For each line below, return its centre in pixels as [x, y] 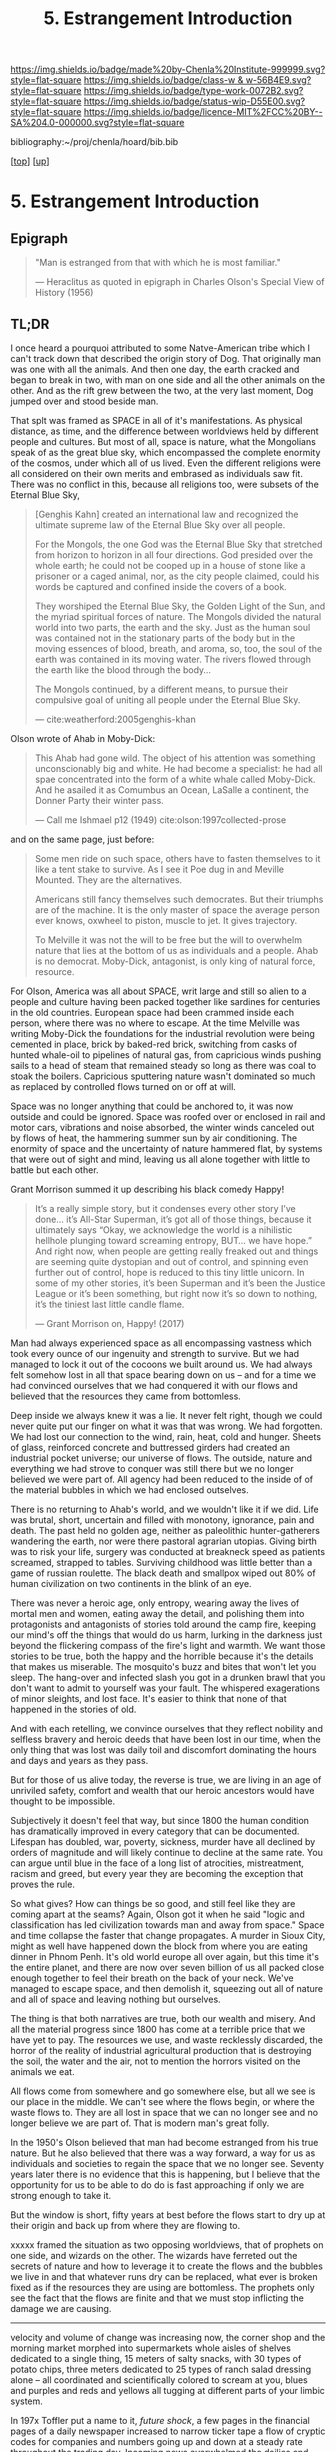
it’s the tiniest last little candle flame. [109, 1304]
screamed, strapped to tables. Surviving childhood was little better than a [161, 1562]
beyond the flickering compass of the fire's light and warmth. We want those [168, 1645]
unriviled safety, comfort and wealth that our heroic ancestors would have [162, 1790]
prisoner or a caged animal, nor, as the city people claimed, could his [177, 576]
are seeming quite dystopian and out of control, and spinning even [171, 1261]
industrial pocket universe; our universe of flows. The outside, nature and [161, 1458]
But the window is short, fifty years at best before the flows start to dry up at [168, 2215]
